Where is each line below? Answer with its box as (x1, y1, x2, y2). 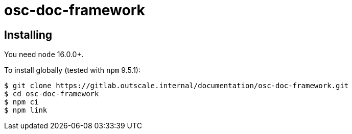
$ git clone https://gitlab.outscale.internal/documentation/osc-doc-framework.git (4, 82, 349, 90)
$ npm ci (4, 98, 39, 106)
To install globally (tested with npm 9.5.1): (4, 66, 140, 75)
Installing (4, 28, 53, 41)
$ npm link (4, 106, 48, 115)
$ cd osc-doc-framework (4, 90, 99, 98)
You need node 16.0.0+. (4, 50, 84, 59)
